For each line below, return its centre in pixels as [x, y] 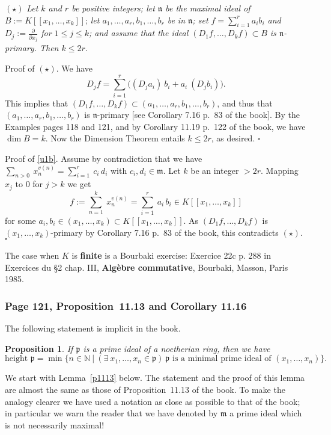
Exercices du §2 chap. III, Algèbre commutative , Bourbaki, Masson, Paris [147, 267]
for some [20, 220]
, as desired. [233, 138]
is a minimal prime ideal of [222, 359]
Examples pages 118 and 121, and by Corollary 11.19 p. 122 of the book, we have [155, 126]
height [17, 359]
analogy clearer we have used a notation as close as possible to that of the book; [153, 401]
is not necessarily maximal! [55, 424]
